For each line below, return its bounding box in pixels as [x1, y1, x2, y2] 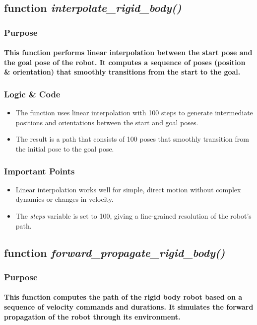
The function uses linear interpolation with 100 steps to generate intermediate [15, 107, 253, 118]
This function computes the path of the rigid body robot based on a [4, 292, 243, 302]
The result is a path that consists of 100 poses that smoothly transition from [15, 134, 249, 144]
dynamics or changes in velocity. [15, 194, 114, 204]
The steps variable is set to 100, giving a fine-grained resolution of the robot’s [15, 211, 252, 221]
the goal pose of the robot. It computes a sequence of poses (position [4, 57, 246, 67]
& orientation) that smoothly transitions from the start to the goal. [4, 67, 241, 77]
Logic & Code [4, 87, 61, 100]
